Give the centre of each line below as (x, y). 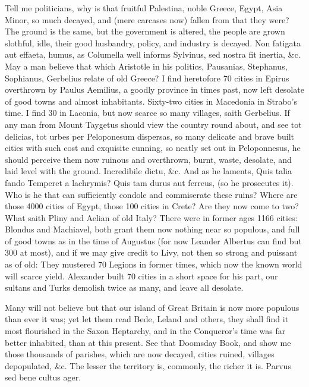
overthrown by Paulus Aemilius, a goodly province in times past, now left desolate (154, 89)
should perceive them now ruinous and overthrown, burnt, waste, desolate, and (148, 159)
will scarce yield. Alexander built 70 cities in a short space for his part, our (141, 276)
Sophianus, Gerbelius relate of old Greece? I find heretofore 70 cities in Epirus (147, 78)
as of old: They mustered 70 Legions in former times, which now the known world (154, 264)
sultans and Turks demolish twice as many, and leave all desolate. (124, 287)
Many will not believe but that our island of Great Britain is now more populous (152, 307)
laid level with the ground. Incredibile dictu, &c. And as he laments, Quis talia (148, 171)
